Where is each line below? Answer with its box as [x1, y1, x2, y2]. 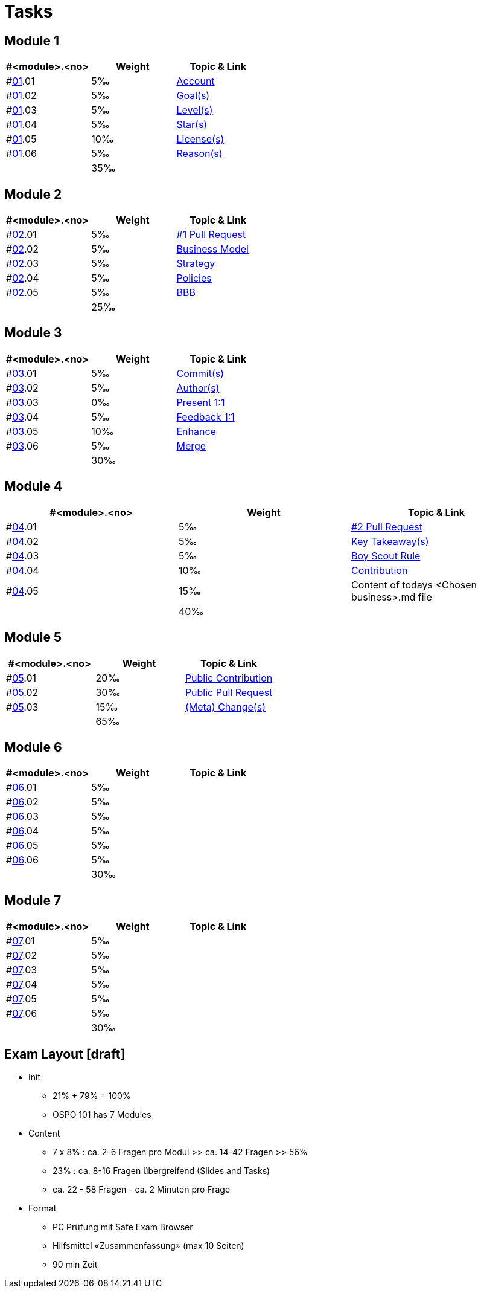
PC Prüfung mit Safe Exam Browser [53, 1222, 193, 1233]
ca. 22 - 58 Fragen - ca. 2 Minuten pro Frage [53, 1184, 231, 1195]
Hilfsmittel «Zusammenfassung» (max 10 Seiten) [53, 1240, 244, 1251]
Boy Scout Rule [351, 549, 421, 562]
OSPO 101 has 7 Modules [53, 1109, 151, 1120]
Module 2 [4, 186, 62, 202]
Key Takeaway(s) [351, 535, 429, 547]
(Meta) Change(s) [185, 700, 266, 713]
